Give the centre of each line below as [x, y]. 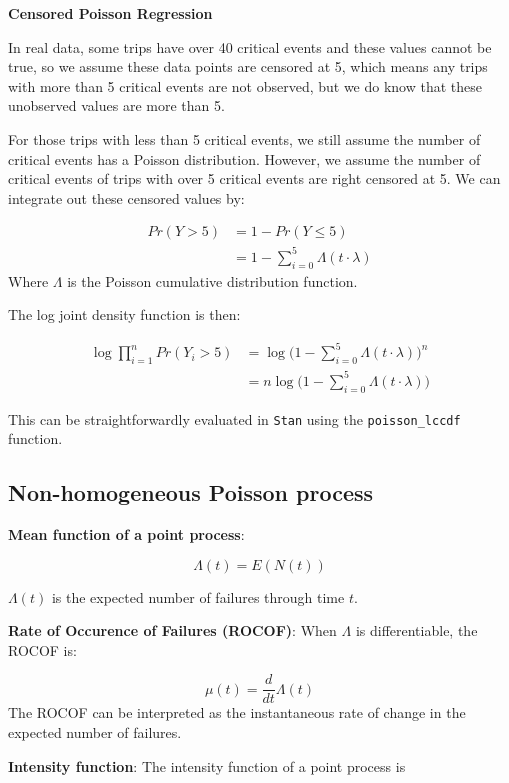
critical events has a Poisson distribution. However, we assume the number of [244, 158]
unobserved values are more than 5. [116, 105]
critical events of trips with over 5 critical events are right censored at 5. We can [254, 178]
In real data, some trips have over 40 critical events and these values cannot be [250, 46]
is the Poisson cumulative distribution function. [212, 280]
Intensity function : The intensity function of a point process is [207, 765]
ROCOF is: [42, 649]
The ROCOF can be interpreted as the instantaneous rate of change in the [237, 712]
